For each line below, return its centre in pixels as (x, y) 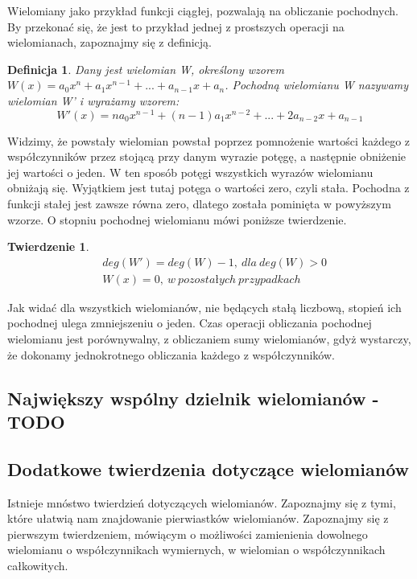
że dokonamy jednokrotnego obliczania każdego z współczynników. (171, 354)
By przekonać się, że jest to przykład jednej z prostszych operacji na (176, 26)
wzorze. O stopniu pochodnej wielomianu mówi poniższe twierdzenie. (177, 219)
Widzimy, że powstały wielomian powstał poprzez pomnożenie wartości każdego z (209, 140)
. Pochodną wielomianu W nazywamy (317, 85)
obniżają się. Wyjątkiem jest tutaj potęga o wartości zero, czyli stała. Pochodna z (208, 188)
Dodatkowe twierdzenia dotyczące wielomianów (208, 468)
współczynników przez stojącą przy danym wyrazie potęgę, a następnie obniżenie (207, 156)
